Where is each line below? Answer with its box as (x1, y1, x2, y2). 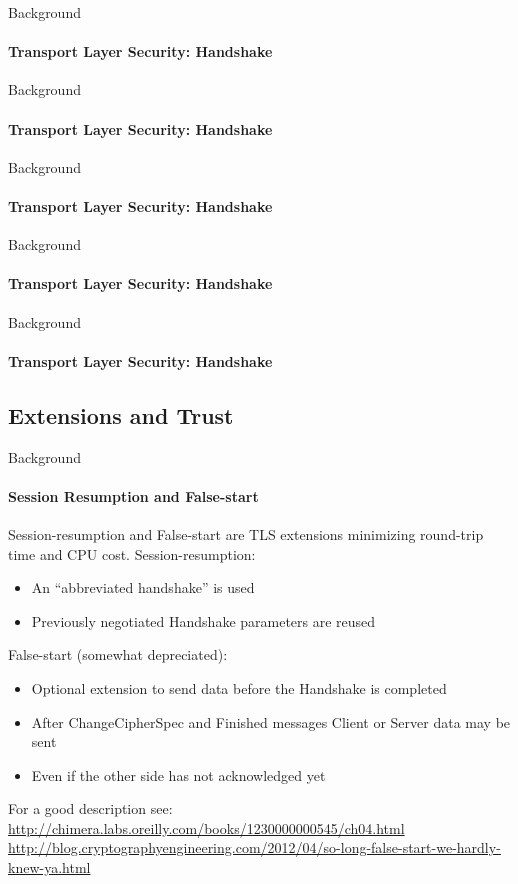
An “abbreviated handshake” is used (31, 577, 255, 598)
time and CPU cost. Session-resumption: (8, 543, 256, 564)
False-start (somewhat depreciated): (8, 644, 228, 665)
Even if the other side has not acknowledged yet (31, 764, 326, 785)
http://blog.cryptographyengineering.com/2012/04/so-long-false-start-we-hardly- (8, 837, 501, 858)
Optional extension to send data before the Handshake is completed (31, 677, 447, 698)
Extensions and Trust (8, 399, 234, 430)
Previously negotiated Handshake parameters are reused (31, 610, 376, 631)
